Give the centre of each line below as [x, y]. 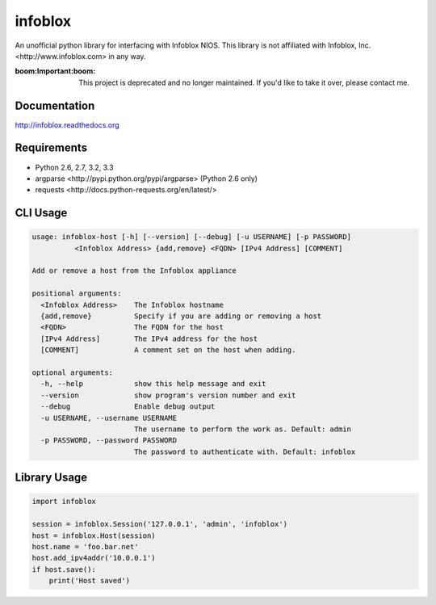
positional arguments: [77, 294]
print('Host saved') [90, 581]
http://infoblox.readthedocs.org [67, 124]
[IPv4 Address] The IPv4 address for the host [149, 338]
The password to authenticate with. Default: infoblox [245, 452]
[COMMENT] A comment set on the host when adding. [168, 350]
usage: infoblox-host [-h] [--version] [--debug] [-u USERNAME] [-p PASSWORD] [191, 237]
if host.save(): [64, 569]
